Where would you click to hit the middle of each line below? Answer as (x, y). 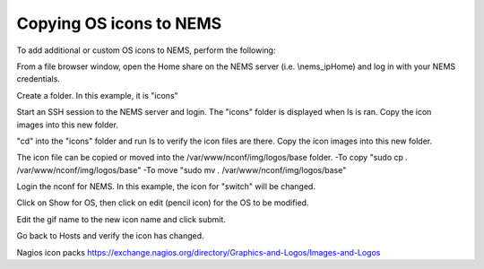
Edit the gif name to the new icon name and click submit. (121, 219)
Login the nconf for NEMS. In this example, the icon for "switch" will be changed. (166, 187)
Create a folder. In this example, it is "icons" (97, 95)
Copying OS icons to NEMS (119, 23)
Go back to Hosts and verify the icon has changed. (111, 236)
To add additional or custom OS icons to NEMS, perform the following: (146, 50)
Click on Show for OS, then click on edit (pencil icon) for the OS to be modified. (163, 203)
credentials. (38, 79)
